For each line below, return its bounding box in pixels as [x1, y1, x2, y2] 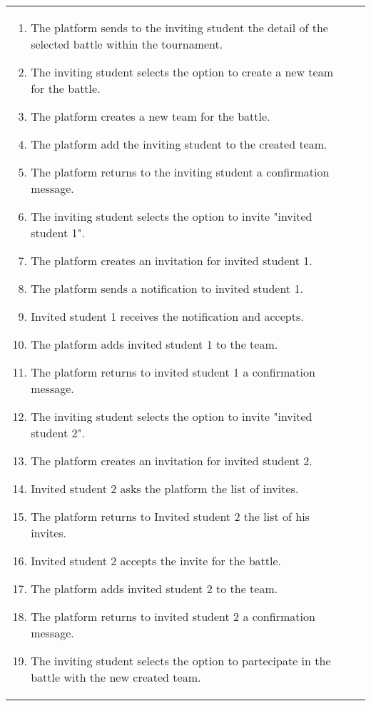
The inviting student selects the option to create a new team [31, 64, 333, 80]
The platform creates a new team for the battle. [31, 108, 270, 124]
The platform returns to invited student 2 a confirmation [31, 608, 315, 625]
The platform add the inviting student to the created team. [31, 136, 327, 152]
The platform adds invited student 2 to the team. [31, 580, 278, 597]
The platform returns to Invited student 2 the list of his [31, 508, 310, 524]
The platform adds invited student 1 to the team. [31, 336, 278, 352]
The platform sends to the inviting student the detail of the [31, 19, 328, 36]
